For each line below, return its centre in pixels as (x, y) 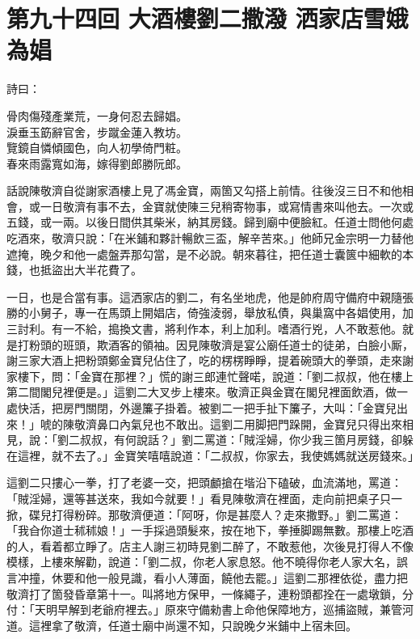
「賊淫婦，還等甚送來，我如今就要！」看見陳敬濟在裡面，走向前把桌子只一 (204, 498)
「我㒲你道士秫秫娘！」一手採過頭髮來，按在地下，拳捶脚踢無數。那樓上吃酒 (210, 530)
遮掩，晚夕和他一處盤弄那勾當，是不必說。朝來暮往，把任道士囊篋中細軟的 (204, 254)
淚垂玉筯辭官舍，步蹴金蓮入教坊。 (97, 131)
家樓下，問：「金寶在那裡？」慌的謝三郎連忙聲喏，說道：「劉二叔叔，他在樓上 (210, 376)
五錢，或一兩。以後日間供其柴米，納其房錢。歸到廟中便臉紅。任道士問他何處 (210, 222)
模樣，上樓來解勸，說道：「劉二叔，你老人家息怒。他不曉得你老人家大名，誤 (207, 562)
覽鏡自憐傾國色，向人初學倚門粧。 (97, 148)
